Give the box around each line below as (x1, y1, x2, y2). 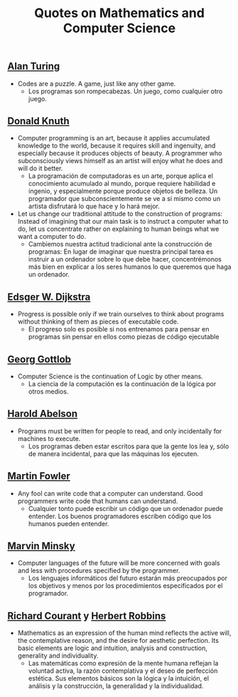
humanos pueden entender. (28, 519, 109, 528)
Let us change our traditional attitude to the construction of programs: (17, 210, 222, 218)
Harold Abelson (7, 408, 78, 420)
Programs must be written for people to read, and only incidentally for (17, 426, 222, 435)
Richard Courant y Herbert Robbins (7, 609, 166, 621)
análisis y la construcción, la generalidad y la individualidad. (28, 682, 204, 691)
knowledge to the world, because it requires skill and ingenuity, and (17, 141, 216, 150)
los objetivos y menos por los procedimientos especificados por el (28, 582, 223, 590)
